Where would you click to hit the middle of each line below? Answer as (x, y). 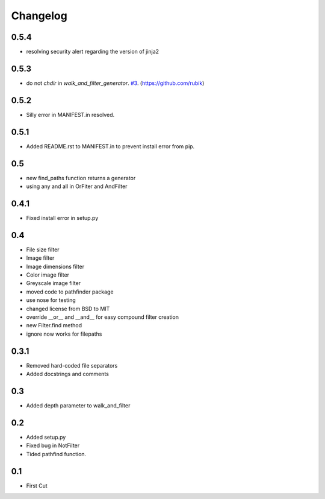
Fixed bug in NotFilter (53, 445)
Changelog (39, 16)
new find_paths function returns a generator (81, 178)
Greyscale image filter (54, 283)
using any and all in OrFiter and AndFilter (77, 186)
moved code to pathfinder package (70, 292)
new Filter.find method (54, 325)
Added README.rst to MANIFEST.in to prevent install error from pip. (110, 146)
